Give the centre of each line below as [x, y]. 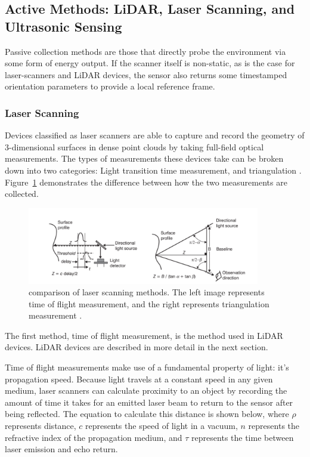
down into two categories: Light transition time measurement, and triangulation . [153, 170]
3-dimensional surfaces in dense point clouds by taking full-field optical [134, 146]
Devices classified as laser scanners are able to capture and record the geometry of [155, 135]
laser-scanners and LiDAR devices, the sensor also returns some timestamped [146, 74]
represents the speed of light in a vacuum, [162, 426]
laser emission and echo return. [61, 449]
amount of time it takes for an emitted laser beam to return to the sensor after [149, 402]
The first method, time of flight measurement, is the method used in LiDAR [144, 335]
